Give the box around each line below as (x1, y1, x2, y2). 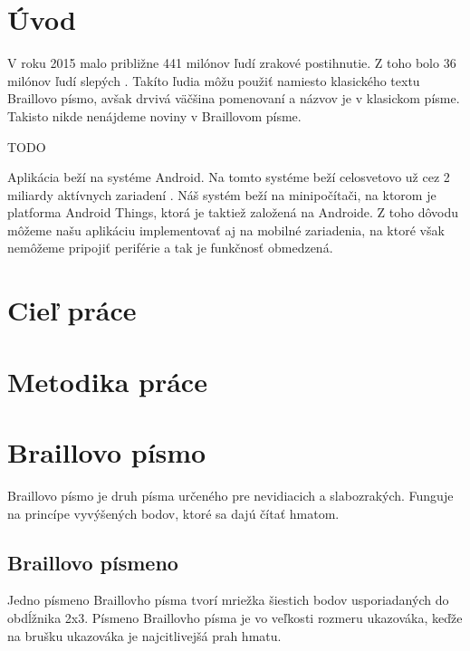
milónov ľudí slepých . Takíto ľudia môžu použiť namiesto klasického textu (7, 71, 420, 90)
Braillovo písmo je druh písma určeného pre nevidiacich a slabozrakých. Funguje (7, 485, 454, 504)
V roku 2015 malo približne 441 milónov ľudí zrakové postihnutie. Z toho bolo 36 (7, 53, 456, 72)
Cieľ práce (7, 292, 137, 329)
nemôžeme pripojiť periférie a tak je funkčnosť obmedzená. (7, 238, 333, 257)
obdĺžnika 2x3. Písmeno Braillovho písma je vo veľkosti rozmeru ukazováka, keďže (7, 608, 463, 627)
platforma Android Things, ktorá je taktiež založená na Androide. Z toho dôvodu (7, 203, 459, 222)
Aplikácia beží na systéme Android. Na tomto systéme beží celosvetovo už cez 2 (7, 168, 450, 187)
